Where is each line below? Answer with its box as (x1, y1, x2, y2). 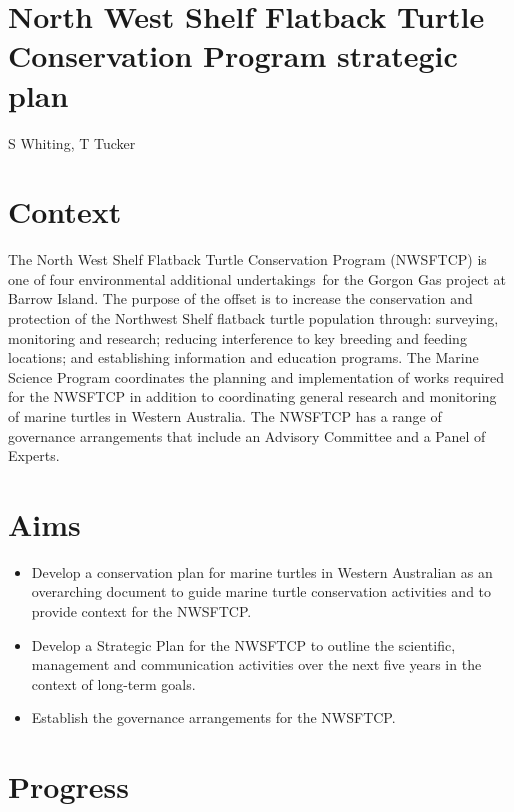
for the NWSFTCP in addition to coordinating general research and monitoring (8, 386, 497, 407)
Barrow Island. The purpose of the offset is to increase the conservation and (8, 288, 473, 309)
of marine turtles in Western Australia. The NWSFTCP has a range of (8, 405, 442, 426)
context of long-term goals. (31, 673, 196, 694)
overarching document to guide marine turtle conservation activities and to (31, 581, 492, 602)
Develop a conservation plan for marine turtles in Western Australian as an (31, 561, 493, 582)
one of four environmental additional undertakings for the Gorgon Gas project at (8, 268, 507, 289)
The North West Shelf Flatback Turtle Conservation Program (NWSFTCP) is (8, 249, 487, 270)
